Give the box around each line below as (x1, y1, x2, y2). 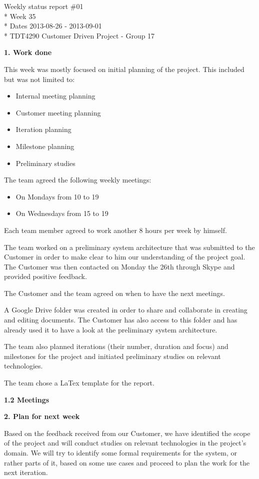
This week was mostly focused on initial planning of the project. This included (4, 63, 244, 74)
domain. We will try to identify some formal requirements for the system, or (4, 447, 237, 457)
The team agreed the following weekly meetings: (4, 174, 151, 185)
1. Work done (4, 47, 52, 57)
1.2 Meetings (4, 394, 49, 404)
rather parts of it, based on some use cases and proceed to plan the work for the (4, 457, 250, 467)
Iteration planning (15, 124, 71, 134)
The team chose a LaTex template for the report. (4, 377, 154, 388)
